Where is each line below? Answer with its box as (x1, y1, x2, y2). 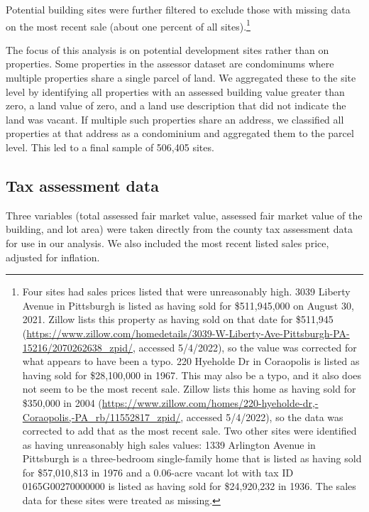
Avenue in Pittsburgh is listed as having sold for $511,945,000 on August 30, (22, 298, 354, 312)
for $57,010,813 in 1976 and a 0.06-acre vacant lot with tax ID (22, 464, 294, 479)
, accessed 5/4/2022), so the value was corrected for (132, 339, 357, 354)
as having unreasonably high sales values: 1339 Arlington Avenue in (22, 437, 316, 452)
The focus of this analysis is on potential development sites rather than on (6, 42, 329, 57)
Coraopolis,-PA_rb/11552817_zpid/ (22, 409, 181, 424)
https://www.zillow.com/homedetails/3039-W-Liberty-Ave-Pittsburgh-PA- (26, 325, 350, 340)
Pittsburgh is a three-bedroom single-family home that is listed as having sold (22, 451, 362, 466)
